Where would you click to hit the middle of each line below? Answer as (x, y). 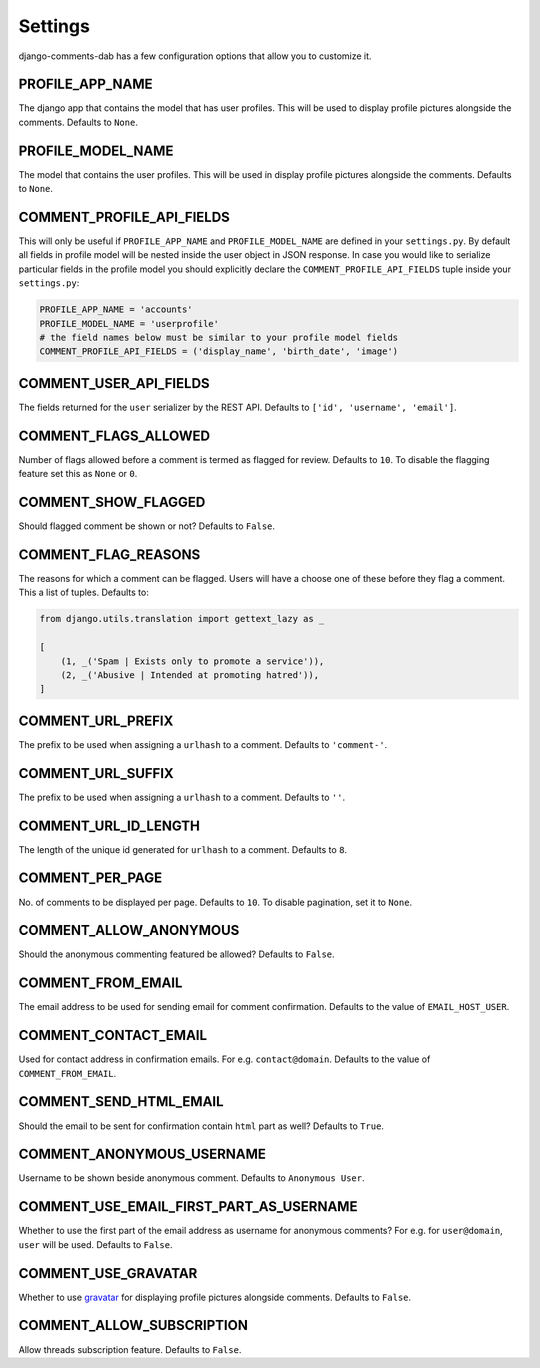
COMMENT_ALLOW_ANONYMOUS (129, 930)
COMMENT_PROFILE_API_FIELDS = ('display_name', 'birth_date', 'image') (219, 351)
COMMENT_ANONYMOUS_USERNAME (142, 1154)
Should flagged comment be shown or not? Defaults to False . (146, 526)
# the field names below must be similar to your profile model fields (219, 337)
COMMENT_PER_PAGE (90, 878)
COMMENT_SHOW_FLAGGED (112, 501)
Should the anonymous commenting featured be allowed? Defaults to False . (176, 954)
